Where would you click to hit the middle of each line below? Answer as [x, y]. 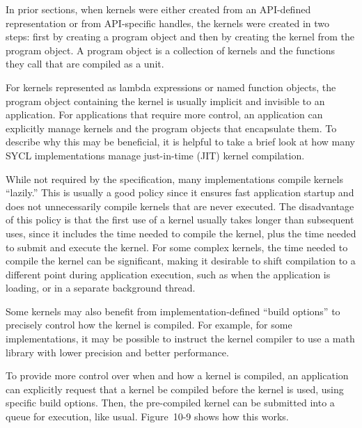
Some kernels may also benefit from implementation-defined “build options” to [173, 311]
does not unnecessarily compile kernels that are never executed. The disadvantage [180, 206]
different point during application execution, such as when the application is [168, 274]
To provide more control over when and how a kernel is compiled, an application [177, 375]
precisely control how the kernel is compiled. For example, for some [149, 325]
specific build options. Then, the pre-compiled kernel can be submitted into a [170, 403]
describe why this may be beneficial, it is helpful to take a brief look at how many [180, 142]
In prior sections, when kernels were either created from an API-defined [158, 9]
